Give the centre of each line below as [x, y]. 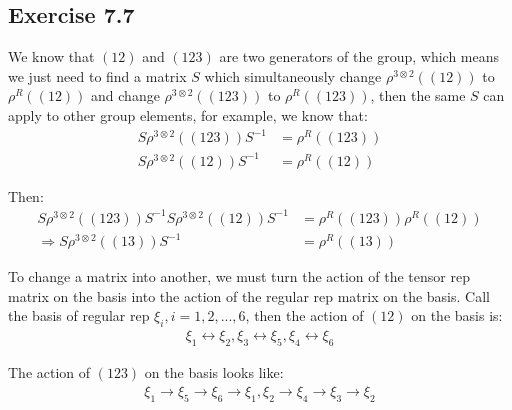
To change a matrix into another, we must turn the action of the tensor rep [239, 276]
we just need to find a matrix [97, 75]
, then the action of [304, 315]
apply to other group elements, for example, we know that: [188, 114]
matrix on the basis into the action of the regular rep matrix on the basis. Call [249, 295]
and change [125, 95]
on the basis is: [457, 315]
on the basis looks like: [214, 372]
